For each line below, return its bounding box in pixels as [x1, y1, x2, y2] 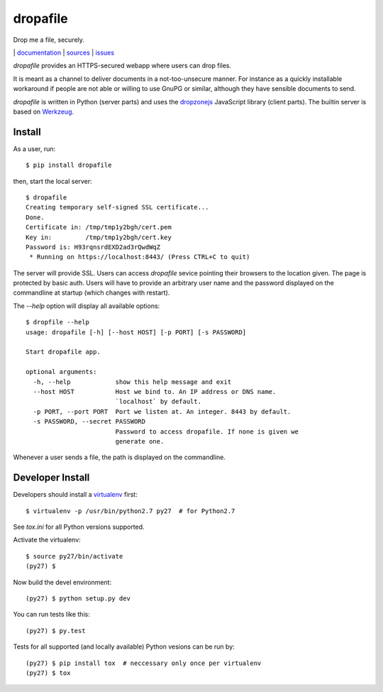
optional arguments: [26, 368, 97, 376]
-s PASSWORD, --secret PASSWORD [33, 417, 145, 426]
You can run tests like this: [13, 610, 90, 619]
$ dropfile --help [26, 318, 90, 326]
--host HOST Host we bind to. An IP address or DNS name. [33, 388, 277, 395]
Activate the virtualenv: [13, 536, 81, 544]
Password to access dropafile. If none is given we [115, 427, 299, 436]
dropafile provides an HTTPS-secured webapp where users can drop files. [13, 61, 232, 70]
